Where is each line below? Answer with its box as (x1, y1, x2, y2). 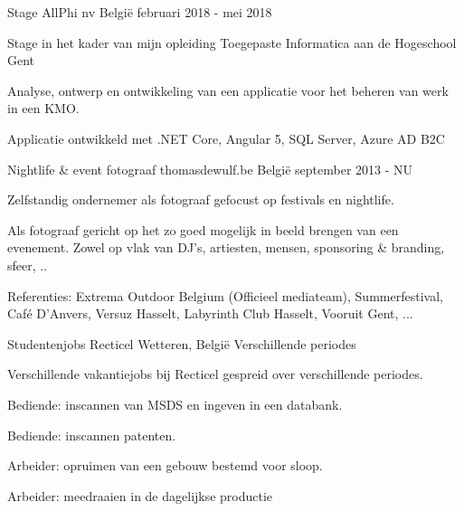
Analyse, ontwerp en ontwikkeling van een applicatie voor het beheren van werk (7, 80, 449, 99)
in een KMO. (7, 99, 80, 118)
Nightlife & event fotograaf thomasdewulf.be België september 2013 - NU (7, 159, 413, 178)
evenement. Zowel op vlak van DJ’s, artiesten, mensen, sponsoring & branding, (7, 238, 445, 257)
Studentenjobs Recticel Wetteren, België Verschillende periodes (7, 334, 356, 353)
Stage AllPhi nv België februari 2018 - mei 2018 (7, 3, 272, 21)
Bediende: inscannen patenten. (7, 425, 176, 444)
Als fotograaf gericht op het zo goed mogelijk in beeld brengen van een (7, 220, 399, 239)
